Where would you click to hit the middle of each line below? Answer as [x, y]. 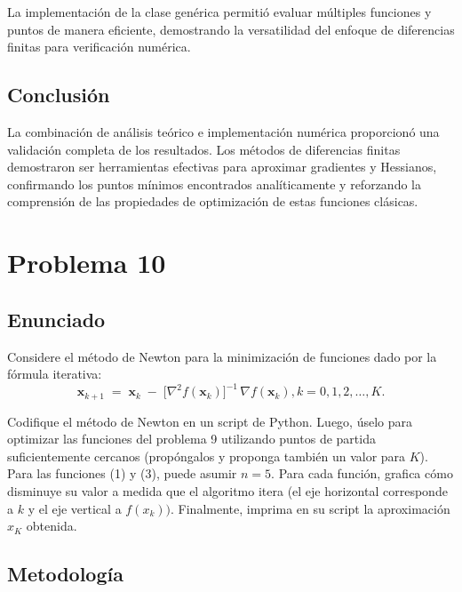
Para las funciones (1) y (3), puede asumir [122, 473]
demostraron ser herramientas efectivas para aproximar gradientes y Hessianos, [222, 167]
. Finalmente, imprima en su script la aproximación [311, 508]
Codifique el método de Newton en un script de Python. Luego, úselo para [210, 421]
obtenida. [52, 526]
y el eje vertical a [75, 508]
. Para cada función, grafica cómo [362, 473]
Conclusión [59, 95]
